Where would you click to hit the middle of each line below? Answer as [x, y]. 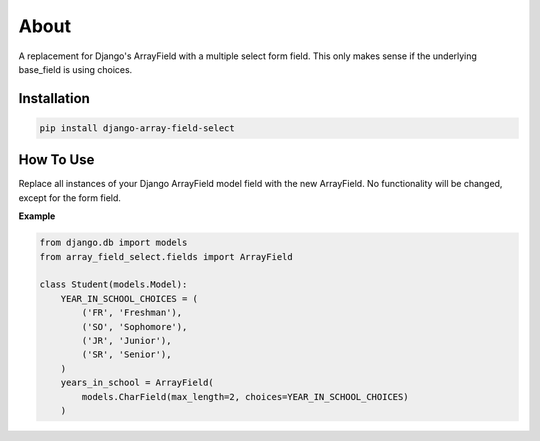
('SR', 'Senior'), [126, 354]
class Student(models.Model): [113, 284]
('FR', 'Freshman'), [132, 313]
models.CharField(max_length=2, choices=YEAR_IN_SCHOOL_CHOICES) [245, 396]
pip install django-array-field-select [137, 128]
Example [37, 216]
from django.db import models [113, 243]
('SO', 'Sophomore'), [134, 326]
